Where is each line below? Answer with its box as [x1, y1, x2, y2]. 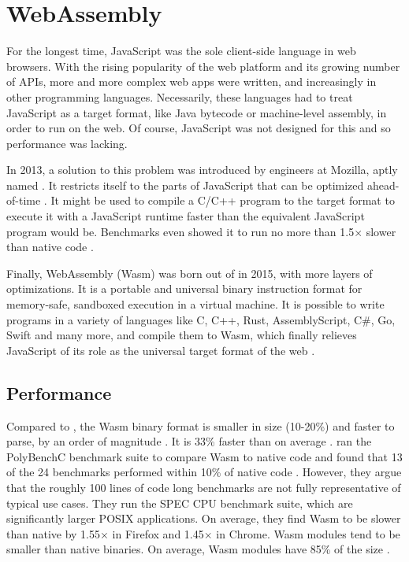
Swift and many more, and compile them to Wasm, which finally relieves [6, 327, 357, 343]
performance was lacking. [6, 135, 128, 151]
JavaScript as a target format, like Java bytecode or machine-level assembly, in [6, 104, 387, 120]
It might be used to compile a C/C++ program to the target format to [50, 192, 395, 209]
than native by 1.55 [6, 525, 101, 542]
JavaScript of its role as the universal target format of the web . [6, 342, 315, 358]
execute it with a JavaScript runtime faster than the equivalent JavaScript [6, 208, 365, 224]
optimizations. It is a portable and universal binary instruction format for [6, 280, 363, 297]
